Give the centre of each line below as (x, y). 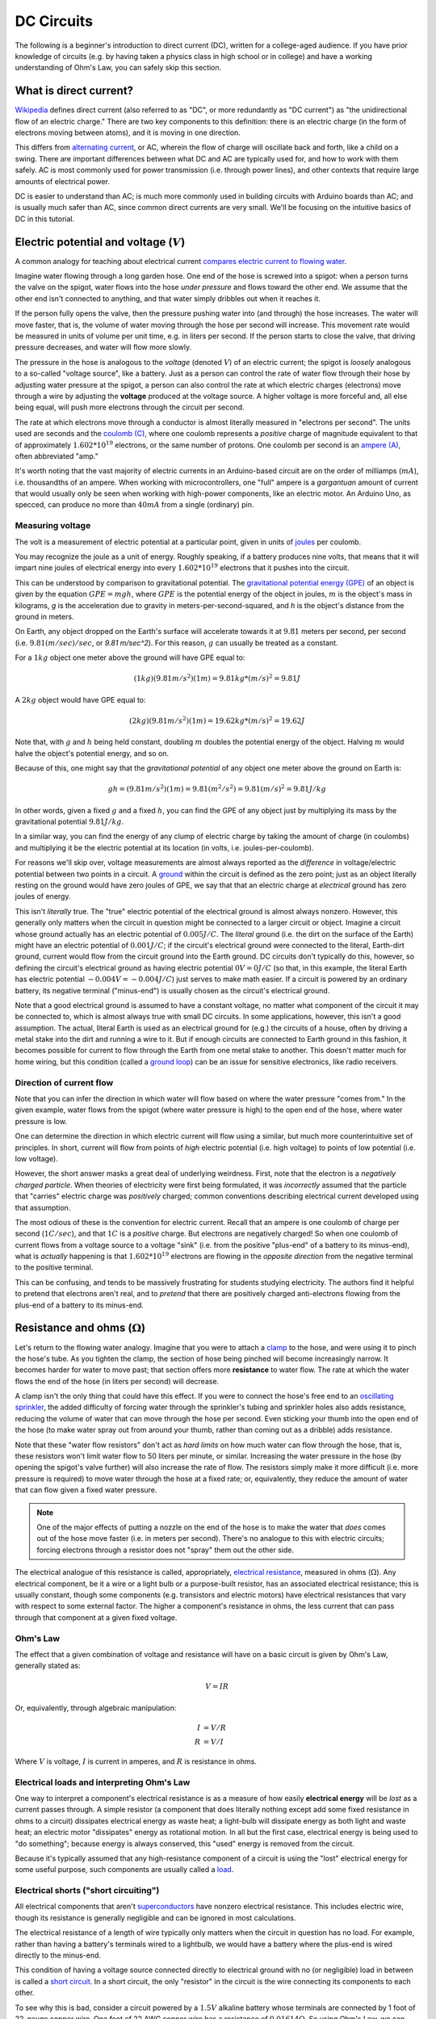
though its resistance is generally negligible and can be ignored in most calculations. (155, 1917)
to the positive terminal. (54, 1267)
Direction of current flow (64, 1082)
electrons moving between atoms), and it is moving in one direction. (128, 132)
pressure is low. (41, 1121)
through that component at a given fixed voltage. (96, 1617)
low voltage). (36, 1158)
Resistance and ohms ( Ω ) (80, 1328)
